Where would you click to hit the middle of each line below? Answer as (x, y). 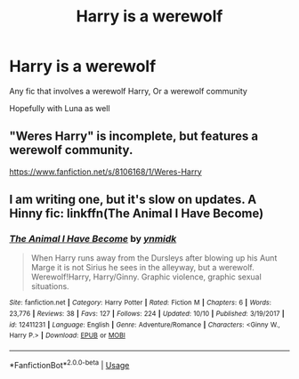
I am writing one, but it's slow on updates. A (133, 200)
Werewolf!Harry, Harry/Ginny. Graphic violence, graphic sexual (146, 277)
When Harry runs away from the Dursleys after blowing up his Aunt (154, 258)
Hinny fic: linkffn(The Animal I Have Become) (137, 214)
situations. (50, 286)
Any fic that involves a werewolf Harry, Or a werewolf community (128, 91)
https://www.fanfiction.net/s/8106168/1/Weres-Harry (105, 172)
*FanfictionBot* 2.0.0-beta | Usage (69, 364)
